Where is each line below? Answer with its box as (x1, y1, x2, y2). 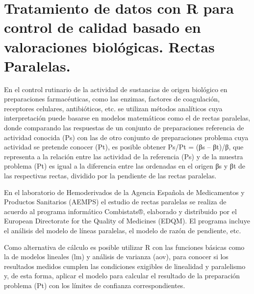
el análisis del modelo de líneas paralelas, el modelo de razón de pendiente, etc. (4, 225, 241, 235)
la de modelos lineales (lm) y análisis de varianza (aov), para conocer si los (4, 251, 229, 262)
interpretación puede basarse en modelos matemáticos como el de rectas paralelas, (4, 113, 251, 123)
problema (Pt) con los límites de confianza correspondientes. (4, 280, 185, 290)
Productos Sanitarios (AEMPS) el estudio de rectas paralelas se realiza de (4, 196, 227, 207)
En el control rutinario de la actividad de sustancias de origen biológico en (4, 84, 228, 94)
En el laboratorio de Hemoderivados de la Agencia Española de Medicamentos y (4, 187, 245, 197)
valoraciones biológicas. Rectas (4, 36, 215, 56)
